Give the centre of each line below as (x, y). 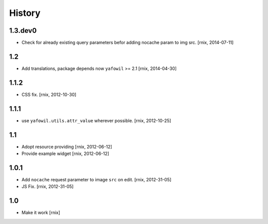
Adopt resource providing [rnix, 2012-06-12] (67, 147)
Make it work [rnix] (41, 213)
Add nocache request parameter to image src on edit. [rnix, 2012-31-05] (97, 179)
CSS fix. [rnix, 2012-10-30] (49, 94)
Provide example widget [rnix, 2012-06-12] (65, 153)
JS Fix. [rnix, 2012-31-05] (48, 187)
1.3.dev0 (23, 31)
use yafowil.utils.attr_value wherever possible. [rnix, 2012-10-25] (96, 120)
